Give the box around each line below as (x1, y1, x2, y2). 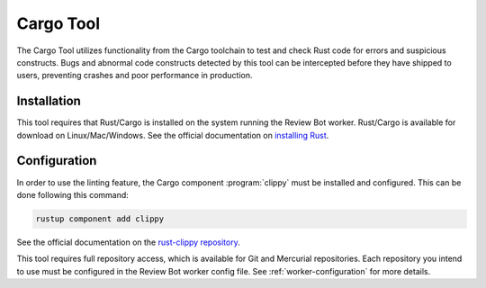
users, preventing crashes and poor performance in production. (16, 70, 253, 81)
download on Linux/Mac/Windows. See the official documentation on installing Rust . (16, 130, 329, 140)
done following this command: (16, 189, 130, 200)
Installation (16, 94, 81, 109)
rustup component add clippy (35, 213, 165, 224)
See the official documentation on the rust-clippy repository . (16, 237, 240, 247)
